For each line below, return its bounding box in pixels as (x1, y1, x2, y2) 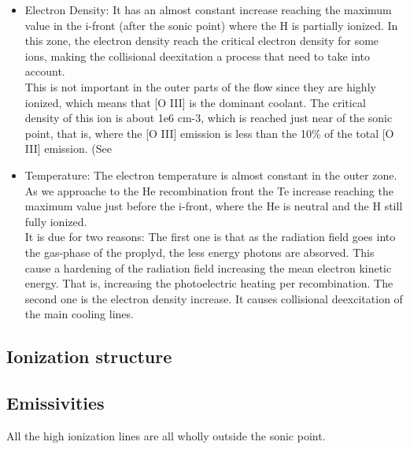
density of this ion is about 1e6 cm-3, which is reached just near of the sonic (24, 109, 393, 126)
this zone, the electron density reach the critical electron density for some (24, 32, 379, 49)
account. (24, 63, 65, 80)
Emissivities (6, 391, 105, 415)
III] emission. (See (24, 140, 112, 157)
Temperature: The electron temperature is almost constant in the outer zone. (24, 166, 397, 183)
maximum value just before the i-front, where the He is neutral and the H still (24, 198, 403, 214)
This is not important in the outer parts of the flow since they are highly (24, 78, 376, 95)
